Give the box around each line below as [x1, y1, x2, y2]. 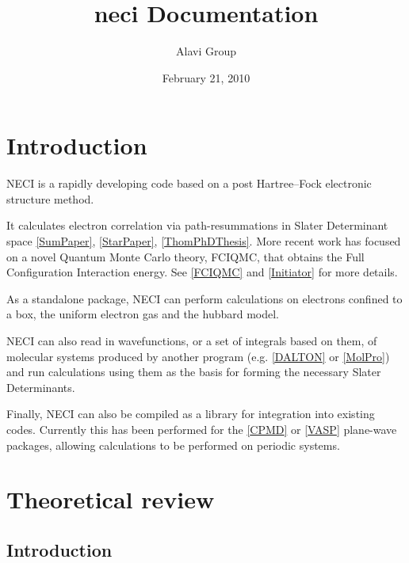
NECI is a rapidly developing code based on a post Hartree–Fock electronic [6, 175, 372, 192]
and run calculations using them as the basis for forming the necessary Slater [6, 363, 381, 380]
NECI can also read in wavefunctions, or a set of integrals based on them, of [6, 333, 377, 348]
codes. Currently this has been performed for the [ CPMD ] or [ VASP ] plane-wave [6, 420, 397, 437]
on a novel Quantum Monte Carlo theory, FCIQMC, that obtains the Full [6, 248, 365, 264]
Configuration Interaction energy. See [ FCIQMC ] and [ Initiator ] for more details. [6, 264, 398, 280]
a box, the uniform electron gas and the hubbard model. [6, 306, 280, 322]
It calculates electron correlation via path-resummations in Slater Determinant [6, 217, 388, 234]
